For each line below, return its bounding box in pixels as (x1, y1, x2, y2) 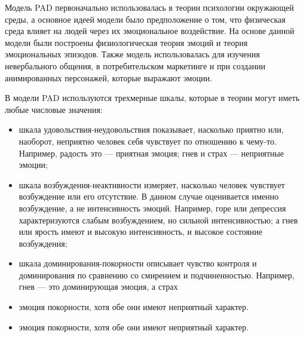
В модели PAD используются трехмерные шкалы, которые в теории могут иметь (5, 91, 300, 104)
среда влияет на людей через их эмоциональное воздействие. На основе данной (5, 24, 294, 37)
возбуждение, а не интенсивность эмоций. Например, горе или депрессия (19, 201, 286, 214)
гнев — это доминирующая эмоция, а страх (19, 280, 178, 293)
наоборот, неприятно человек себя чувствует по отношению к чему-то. (19, 134, 277, 147)
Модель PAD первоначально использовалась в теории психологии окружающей (5, 1, 294, 13)
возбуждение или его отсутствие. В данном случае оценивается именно (19, 190, 279, 203)
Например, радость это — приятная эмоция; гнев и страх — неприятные (19, 146, 284, 159)
